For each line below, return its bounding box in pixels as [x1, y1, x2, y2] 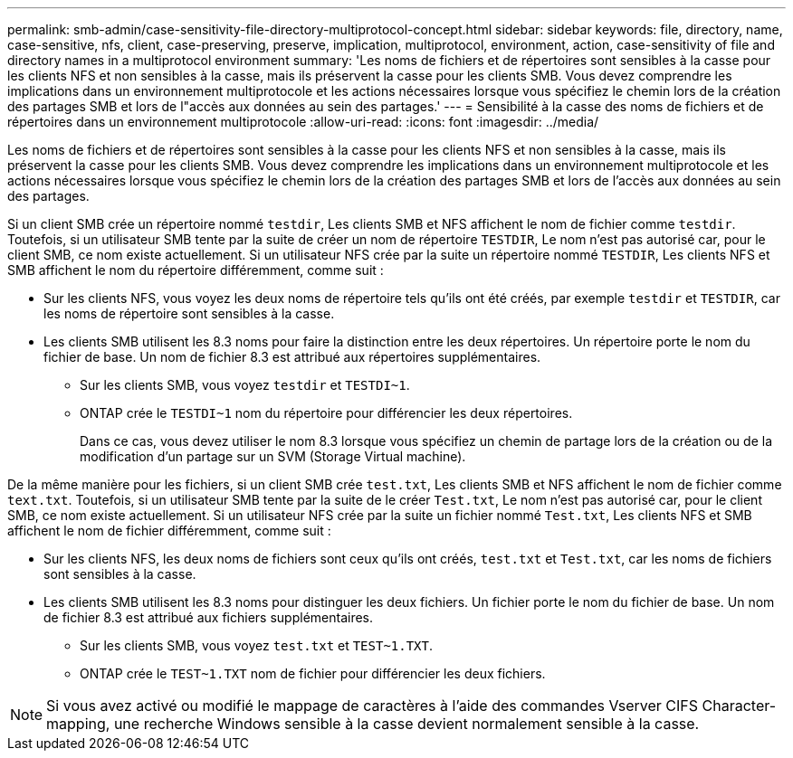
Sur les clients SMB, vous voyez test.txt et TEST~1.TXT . [80, 638, 434, 653]
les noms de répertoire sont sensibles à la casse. [43, 306, 335, 321]
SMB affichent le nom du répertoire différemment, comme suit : [7, 262, 384, 278]
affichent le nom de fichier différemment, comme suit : [7, 523, 331, 538]
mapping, [46, 715, 110, 733]
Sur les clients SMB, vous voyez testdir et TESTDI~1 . [80, 377, 410, 393]
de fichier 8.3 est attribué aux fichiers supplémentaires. [43, 610, 374, 625]
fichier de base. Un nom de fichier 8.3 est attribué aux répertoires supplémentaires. [43, 349, 541, 365]
